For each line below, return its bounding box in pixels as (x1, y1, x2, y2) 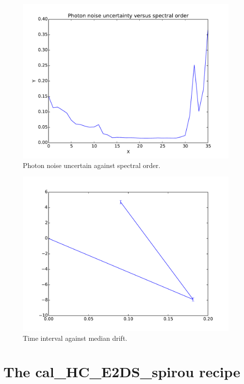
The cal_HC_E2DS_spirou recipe (3, 361, 241, 381)
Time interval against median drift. (23, 333, 128, 343)
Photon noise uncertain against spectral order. (23, 160, 161, 170)
